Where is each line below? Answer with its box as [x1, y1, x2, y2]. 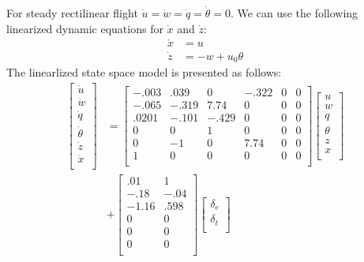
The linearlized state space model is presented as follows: [6, 64, 282, 80]
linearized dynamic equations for [6, 20, 163, 36]
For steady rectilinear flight [6, 5, 138, 21]
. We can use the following [231, 5, 358, 21]
